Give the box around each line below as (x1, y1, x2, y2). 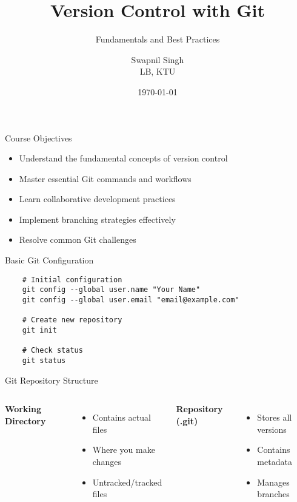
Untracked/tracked (92, 475, 162, 488)
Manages (257, 475, 290, 488)
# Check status (22, 346, 83, 355)
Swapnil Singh (131, 53, 184, 66)
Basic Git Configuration (5, 254, 94, 266)
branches (257, 487, 290, 500)
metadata (257, 455, 292, 467)
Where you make (92, 443, 155, 456)
